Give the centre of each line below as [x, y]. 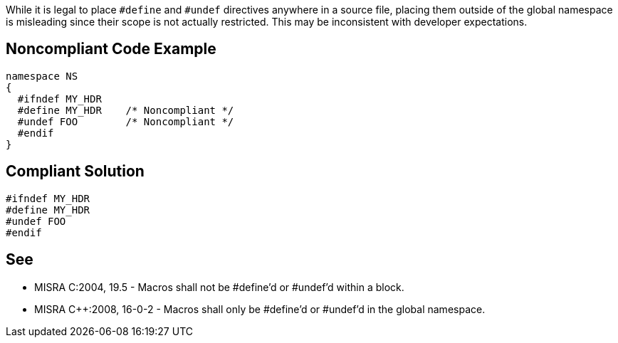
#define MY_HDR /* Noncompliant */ [126, 110]
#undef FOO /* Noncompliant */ [126, 121]
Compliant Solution [75, 171]
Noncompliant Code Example [111, 49]
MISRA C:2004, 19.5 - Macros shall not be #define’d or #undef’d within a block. [219, 287]
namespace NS [42, 76]
